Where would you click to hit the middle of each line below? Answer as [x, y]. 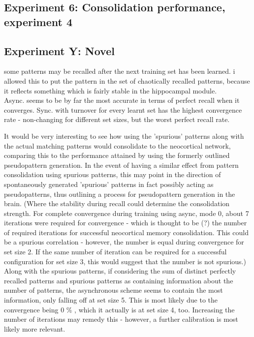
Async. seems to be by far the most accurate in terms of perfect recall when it [122, 100]
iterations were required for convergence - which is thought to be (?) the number [126, 223]
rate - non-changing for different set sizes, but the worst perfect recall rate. [117, 119]
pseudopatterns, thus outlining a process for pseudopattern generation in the [120, 194]
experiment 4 [38, 21]
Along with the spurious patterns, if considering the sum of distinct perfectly [120, 271]
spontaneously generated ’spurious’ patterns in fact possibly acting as [109, 184]
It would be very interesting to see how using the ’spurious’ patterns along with [124, 136]
